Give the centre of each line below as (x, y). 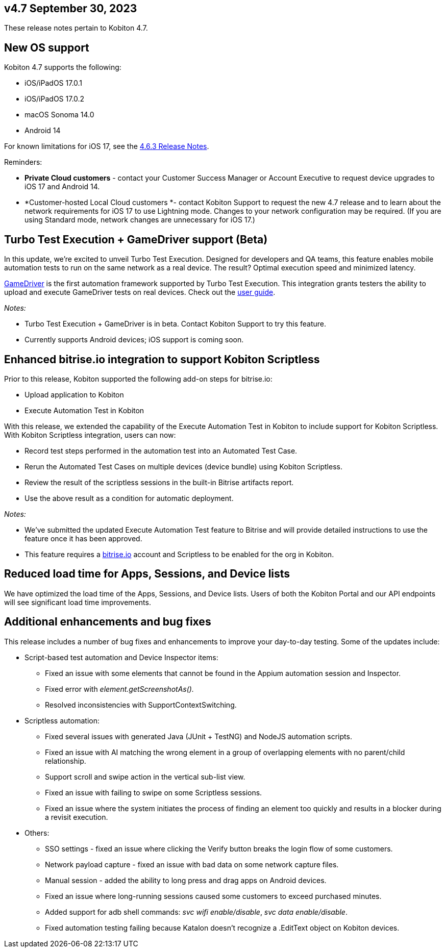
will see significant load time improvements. (78, 602)
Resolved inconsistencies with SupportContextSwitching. (141, 705)
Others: (37, 833)
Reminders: (23, 162)
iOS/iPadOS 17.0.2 (55, 99)
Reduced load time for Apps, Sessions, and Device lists (147, 574)
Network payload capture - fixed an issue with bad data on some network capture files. (192, 864)
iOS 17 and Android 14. (62, 187)
